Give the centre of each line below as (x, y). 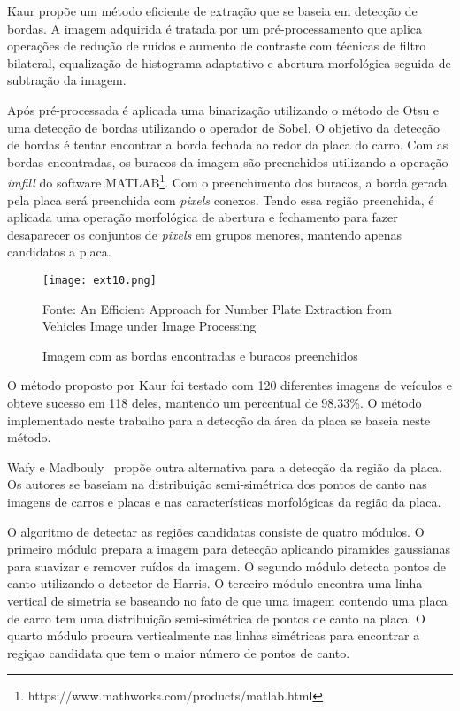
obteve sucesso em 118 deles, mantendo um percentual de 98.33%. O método (215, 402)
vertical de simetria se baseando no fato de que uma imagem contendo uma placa (227, 600)
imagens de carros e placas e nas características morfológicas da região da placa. (224, 501)
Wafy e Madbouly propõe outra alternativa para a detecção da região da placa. (225, 466)
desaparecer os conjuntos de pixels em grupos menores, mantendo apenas (205, 234)
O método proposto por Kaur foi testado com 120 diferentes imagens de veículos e (230, 385)
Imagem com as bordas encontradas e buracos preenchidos (200, 355)
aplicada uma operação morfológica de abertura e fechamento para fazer (203, 217)
